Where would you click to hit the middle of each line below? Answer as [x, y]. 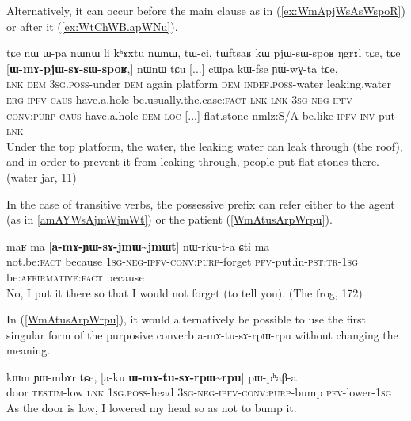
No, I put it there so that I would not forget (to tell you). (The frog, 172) [185, 292]
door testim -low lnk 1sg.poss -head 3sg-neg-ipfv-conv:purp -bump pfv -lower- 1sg [199, 392]
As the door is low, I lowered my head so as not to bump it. [152, 408]
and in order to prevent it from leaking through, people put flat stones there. [193, 161]
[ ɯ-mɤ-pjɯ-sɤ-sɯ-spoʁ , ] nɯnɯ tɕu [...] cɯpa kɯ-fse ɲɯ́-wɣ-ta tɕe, [172, 68]
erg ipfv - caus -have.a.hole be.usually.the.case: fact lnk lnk [147, 99]
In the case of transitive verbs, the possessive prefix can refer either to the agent [201, 203]
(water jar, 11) [42, 176]
